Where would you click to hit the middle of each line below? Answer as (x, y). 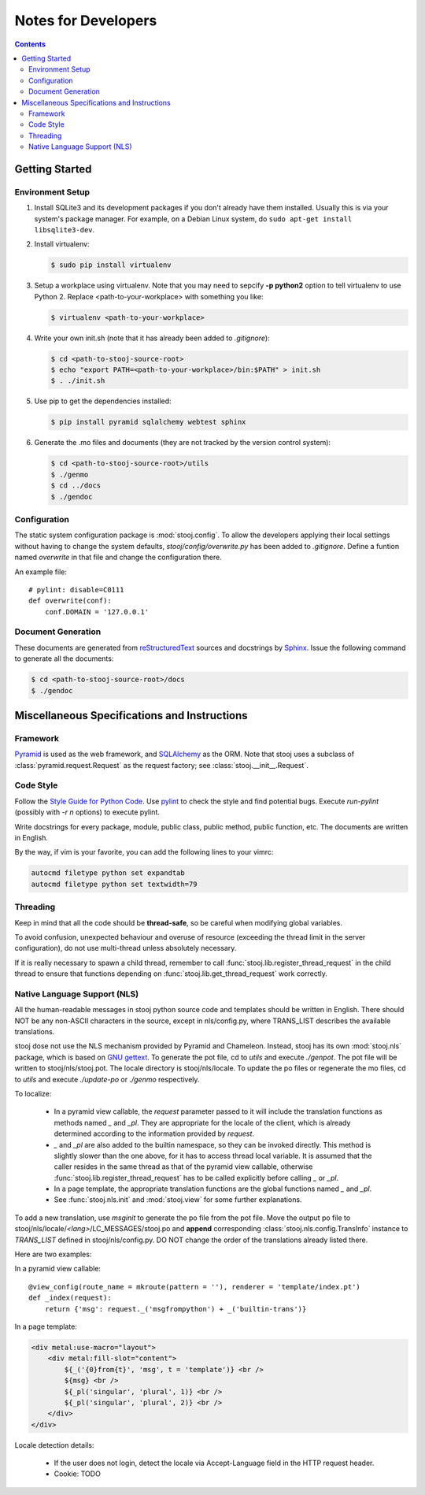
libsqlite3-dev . (65, 230)
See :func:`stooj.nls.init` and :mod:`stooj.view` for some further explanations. (178, 1200)
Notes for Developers (86, 20)
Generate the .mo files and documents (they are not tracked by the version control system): (182, 443)
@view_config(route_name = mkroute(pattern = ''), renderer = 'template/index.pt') (195, 1287)
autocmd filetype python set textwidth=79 (114, 884)
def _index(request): (70, 1298)
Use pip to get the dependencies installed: (103, 401)
